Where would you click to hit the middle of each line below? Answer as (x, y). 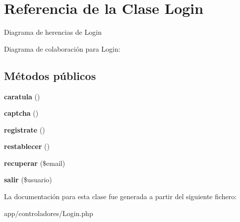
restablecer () (27, 146)
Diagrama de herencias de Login (53, 32)
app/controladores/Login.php (49, 213)
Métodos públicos (50, 75)
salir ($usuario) (28, 180)
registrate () (25, 129)
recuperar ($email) (35, 163)
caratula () (22, 96)
